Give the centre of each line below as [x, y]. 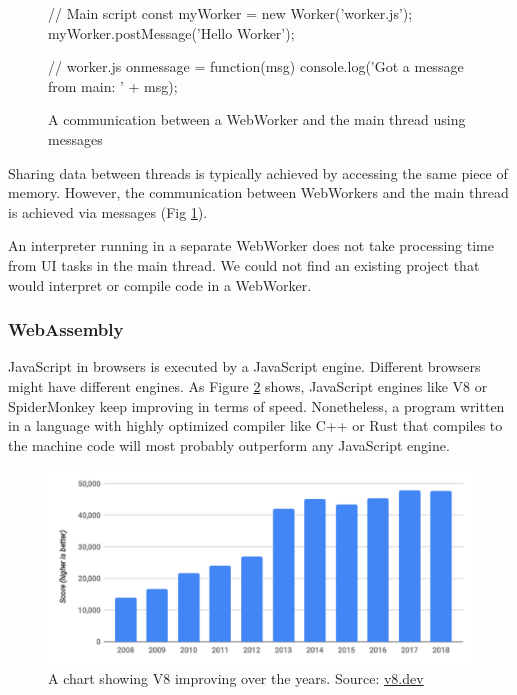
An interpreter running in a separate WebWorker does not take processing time [251, 245]
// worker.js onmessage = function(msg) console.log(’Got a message [256, 66]
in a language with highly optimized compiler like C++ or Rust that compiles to [255, 425]
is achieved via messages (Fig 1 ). [108, 211]
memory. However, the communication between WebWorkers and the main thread [258, 192]
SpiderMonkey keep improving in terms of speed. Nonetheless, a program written [256, 405]
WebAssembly [66, 329]
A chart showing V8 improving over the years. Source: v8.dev [236, 677]
